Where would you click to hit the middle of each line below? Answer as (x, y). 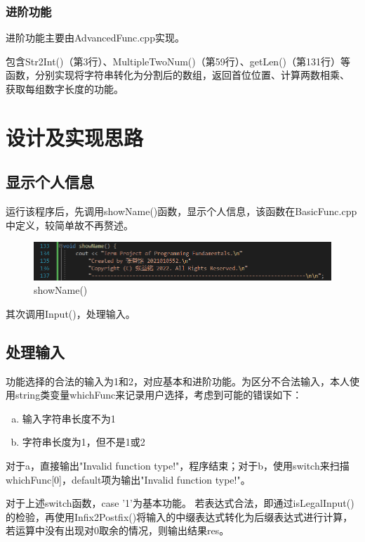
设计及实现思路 (75, 137)
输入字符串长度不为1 (69, 418)
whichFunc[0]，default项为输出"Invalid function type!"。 (128, 479)
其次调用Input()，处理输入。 (71, 313)
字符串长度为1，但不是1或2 (84, 442)
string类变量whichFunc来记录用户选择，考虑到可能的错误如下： (159, 395)
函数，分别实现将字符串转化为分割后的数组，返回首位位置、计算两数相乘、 (178, 75)
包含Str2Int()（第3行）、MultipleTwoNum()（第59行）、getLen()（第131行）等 (178, 61)
